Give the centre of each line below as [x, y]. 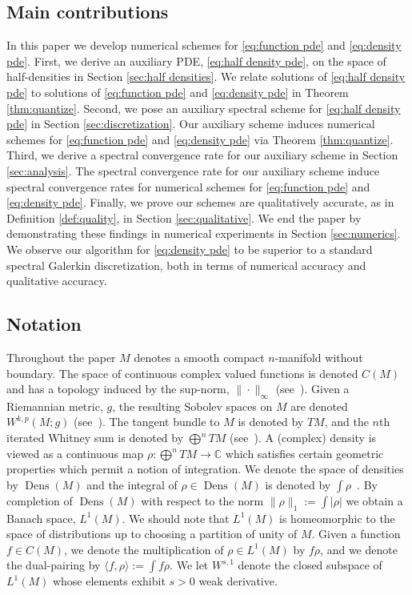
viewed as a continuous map [75, 453]
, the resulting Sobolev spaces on [192, 406]
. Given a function [356, 534]
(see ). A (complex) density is [303, 438]
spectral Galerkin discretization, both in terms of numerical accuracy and [186, 265]
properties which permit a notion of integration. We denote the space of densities [205, 469]
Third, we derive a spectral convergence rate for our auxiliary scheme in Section [202, 155]
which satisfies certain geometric [304, 453]
